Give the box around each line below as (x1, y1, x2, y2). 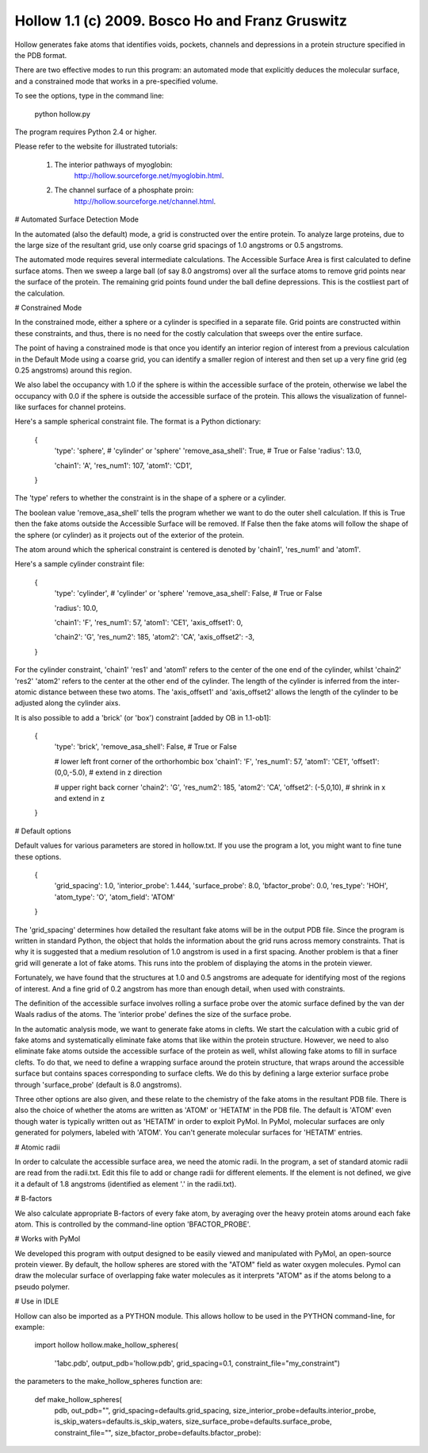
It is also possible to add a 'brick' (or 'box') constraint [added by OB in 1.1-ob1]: (14, 713, 271, 722)
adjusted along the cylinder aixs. (14, 698, 120, 708)
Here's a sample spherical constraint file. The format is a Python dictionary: (14, 417, 262, 427)
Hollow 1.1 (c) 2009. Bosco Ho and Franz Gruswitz (14, 12, 348, 29)
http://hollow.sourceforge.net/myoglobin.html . (74, 171, 224, 180)
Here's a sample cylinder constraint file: (14, 559, 145, 569)
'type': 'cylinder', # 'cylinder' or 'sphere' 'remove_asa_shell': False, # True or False (54, 589, 323, 598)
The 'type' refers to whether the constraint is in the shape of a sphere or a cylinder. (14, 493, 287, 503)
